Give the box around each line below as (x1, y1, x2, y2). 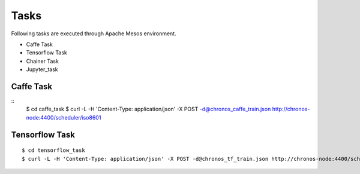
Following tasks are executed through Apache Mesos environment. (11, 30, 176, 37)
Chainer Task (26, 57, 59, 65)
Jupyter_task (26, 66, 58, 73)
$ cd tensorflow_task (22, 147, 85, 154)
